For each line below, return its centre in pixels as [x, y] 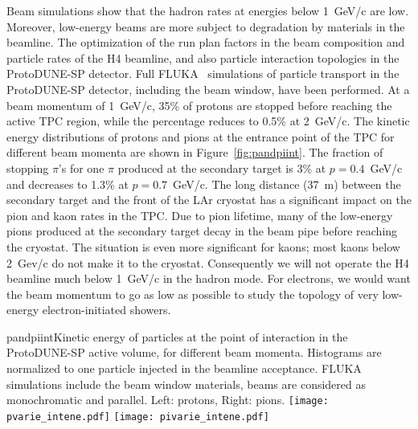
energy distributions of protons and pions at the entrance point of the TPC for [201, 136]
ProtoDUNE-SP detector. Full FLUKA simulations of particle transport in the [203, 74]
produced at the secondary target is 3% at [222, 168]
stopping [28, 168]
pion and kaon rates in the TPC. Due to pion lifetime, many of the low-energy [200, 215]
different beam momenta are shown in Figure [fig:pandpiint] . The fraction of [195, 152]
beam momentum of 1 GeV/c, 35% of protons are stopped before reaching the [199, 105]
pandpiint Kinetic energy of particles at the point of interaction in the [177, 336]
